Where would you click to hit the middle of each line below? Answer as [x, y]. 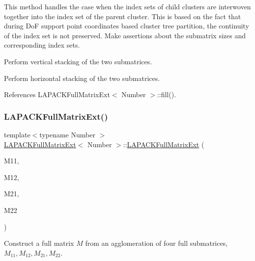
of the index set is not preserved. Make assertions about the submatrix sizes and [125, 35]
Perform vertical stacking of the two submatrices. [78, 61]
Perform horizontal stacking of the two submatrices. [82, 78]
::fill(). [167, 94]
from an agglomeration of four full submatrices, [156, 243]
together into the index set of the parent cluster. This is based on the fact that [123, 16]
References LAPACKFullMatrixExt [57, 94]
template [17, 134]
